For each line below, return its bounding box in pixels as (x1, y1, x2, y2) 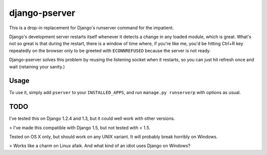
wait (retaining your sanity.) (9, 63, 65, 69)
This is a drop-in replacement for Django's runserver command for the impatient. (9, 25, 174, 31)
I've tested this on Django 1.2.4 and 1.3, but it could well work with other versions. (9, 115, 175, 121)
